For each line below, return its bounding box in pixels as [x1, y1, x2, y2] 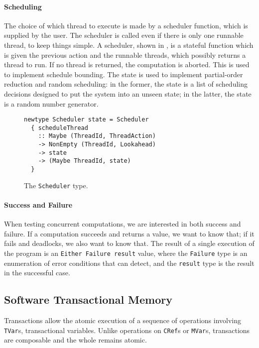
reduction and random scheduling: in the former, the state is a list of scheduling [4, 79, 248, 89]
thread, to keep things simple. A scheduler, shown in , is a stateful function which [4, 39, 254, 50]
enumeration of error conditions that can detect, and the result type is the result [4, 257, 255, 268]
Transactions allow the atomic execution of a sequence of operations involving [4, 315, 241, 326]
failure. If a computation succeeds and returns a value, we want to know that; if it [4, 228, 255, 238]
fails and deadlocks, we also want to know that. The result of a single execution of [4, 238, 255, 248]
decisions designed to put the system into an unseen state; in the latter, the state [4, 88, 252, 99]
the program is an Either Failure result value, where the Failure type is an [4, 247, 248, 258]
